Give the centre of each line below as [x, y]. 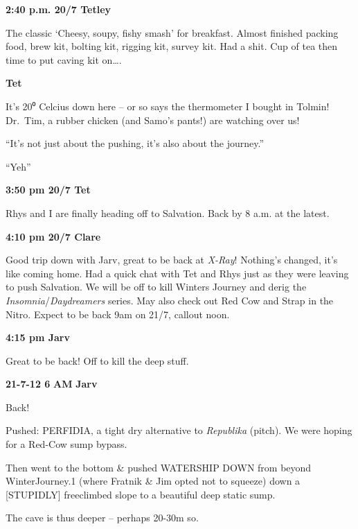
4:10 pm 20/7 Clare [53, 236]
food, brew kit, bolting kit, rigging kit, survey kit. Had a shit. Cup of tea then [172, 46]
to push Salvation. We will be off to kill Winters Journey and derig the [156, 287]
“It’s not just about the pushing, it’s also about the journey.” [135, 143]
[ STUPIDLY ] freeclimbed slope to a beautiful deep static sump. [141, 494]
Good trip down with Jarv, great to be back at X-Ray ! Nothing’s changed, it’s [172, 260]
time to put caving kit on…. [64, 59]
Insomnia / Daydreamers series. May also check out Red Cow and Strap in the [170, 300]
